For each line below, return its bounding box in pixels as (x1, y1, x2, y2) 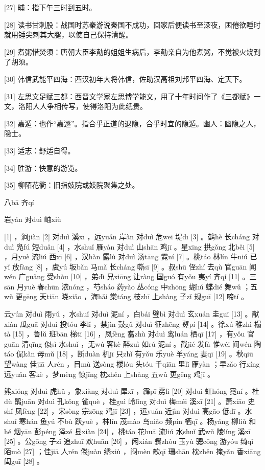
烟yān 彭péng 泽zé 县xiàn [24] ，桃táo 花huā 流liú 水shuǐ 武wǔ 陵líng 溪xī (13, 426, 251, 436)
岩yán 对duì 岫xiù (4, 214, 61, 225)
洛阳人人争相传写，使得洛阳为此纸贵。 (18, 101, 147, 111)
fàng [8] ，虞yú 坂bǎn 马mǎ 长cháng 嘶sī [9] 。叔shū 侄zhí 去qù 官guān (19, 261, 247, 272)
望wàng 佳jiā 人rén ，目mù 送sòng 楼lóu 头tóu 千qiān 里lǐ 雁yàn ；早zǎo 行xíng (4, 359, 260, 369)
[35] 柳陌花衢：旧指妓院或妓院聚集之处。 (4, 180, 139, 190)
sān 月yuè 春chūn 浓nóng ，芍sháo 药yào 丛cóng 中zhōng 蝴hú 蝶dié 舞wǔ (4, 281, 241, 292)
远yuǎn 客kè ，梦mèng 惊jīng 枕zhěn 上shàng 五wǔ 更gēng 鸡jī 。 (4, 368, 214, 379)
